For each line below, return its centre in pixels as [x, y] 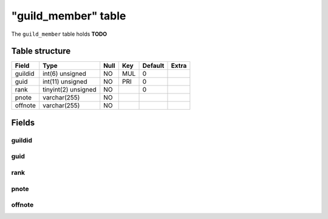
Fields [23, 122]
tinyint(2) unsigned [70, 90]
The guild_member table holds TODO [59, 34]
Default [153, 66]
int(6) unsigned [64, 74]
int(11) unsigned [65, 82]
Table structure [41, 51]
